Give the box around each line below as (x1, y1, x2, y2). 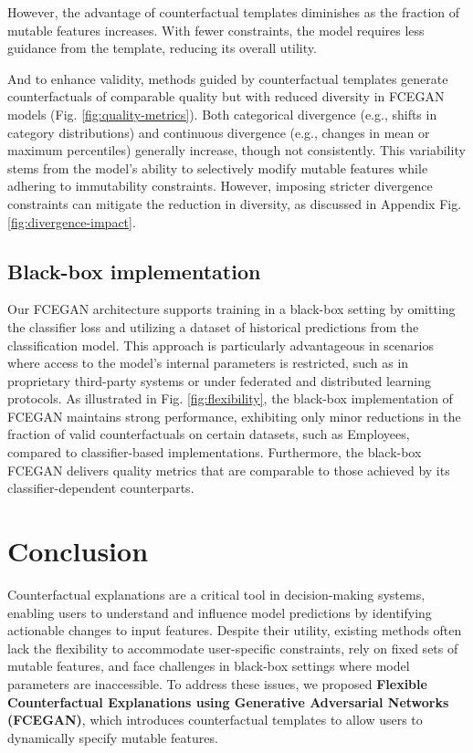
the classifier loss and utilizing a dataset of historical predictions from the (7, 317, 419, 336)
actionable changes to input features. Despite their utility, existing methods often (7, 621, 462, 640)
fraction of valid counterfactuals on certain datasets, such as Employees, (7, 424, 410, 444)
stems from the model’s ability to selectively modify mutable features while (7, 158, 428, 177)
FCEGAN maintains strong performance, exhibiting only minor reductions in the (7, 406, 461, 425)
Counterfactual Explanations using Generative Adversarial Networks (7, 692, 449, 711)
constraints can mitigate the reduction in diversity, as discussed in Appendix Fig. (7, 193, 462, 213)
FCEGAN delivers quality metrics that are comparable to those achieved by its (7, 460, 450, 479)
